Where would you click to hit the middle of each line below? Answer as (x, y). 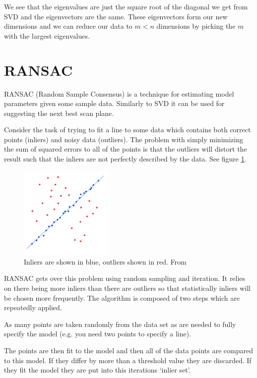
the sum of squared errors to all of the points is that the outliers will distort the (126, 149)
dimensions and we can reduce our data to (68, 26)
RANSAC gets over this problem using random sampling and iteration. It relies (125, 278)
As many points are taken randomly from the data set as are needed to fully (120, 324)
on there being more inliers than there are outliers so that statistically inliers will (127, 288)
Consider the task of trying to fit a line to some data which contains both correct (128, 130)
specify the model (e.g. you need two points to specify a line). (98, 334)
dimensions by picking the (196, 26)
